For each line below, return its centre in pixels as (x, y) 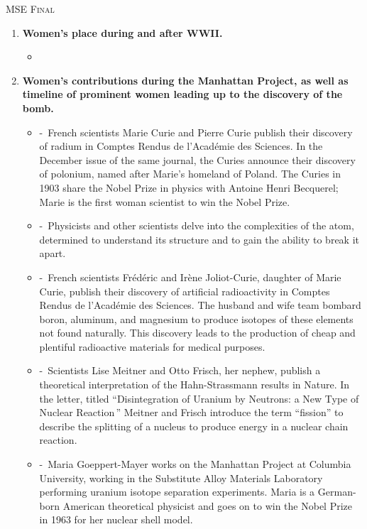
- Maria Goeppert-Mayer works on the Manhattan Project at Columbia (195, 464)
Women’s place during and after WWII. (122, 32)
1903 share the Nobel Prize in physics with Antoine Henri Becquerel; (189, 187)
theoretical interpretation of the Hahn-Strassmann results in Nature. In (195, 385)
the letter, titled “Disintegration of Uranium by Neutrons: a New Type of (199, 398)
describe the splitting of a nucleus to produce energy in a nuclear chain (194, 426)
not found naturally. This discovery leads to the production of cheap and (197, 333)
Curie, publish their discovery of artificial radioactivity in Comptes (185, 291)
